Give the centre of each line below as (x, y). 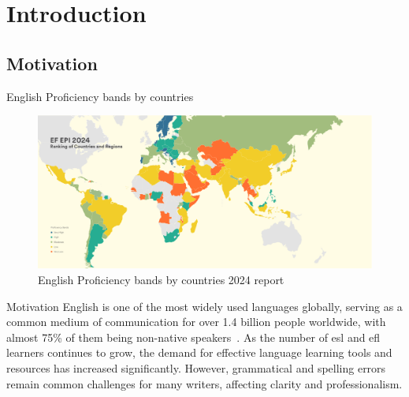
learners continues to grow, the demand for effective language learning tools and (199, 352)
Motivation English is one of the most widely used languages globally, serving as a (204, 306)
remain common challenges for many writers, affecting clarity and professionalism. (204, 383)
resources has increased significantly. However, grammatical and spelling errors (196, 367)
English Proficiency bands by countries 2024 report (161, 279)
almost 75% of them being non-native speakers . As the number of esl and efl (193, 337)
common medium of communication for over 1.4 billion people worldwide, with (196, 322)
